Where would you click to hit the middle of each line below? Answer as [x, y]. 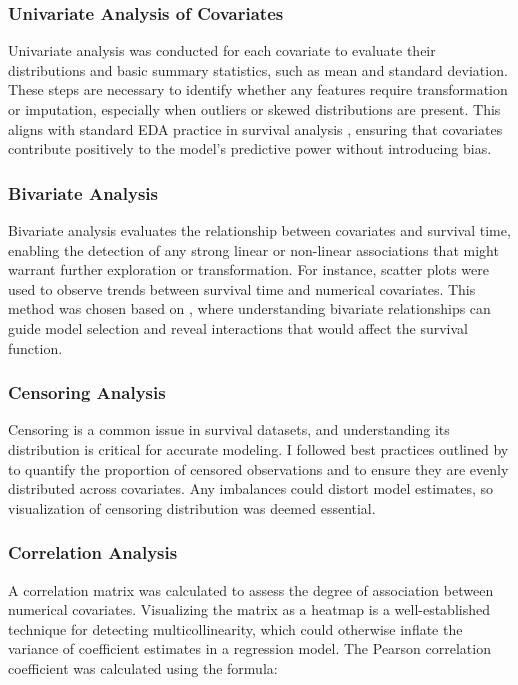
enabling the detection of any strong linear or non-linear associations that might [253, 249]
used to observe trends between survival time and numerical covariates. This [242, 288]
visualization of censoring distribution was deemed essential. [192, 507]
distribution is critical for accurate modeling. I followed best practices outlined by [258, 448]
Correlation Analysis [93, 552]
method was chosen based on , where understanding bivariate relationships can [249, 308]
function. [35, 347]
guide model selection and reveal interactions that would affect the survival [238, 327]
